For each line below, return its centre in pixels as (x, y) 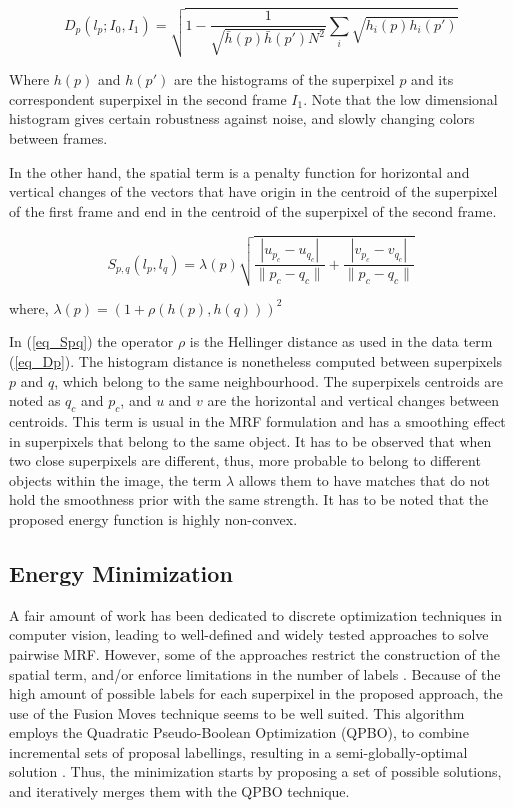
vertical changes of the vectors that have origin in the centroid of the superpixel (253, 191)
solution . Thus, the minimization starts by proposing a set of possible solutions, (255, 771)
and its (432, 79)
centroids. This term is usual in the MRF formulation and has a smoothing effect (257, 420)
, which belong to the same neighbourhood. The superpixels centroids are (279, 380)
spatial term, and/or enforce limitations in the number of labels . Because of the (255, 673)
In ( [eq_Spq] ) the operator (91, 341)
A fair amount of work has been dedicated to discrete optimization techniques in (256, 614)
